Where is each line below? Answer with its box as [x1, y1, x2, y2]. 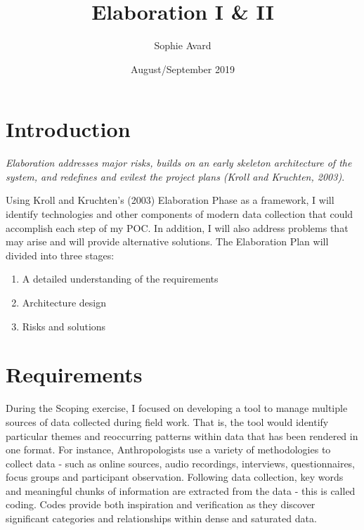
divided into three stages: [6, 247, 115, 262]
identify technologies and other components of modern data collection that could [6, 207, 353, 221]
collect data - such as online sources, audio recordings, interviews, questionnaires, [6, 455, 356, 470]
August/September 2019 [131, 61, 235, 76]
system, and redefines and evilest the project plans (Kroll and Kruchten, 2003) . [6, 169, 345, 183]
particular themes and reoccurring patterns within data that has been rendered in [6, 428, 358, 443]
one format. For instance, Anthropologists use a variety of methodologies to [6, 442, 331, 457]
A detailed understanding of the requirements [22, 271, 219, 286]
